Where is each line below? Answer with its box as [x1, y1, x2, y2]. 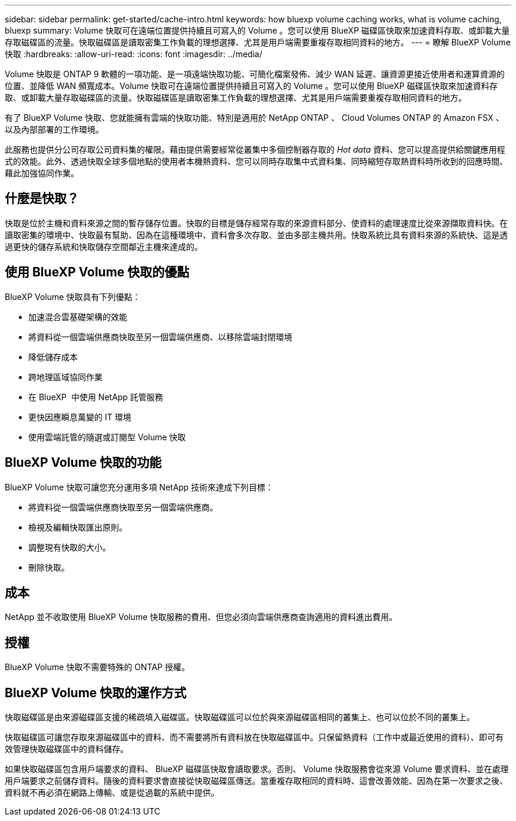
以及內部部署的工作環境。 [5, 124, 104, 134]
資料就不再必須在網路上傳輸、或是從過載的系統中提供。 [5, 787, 219, 798]
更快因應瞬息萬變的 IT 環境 [28, 411, 131, 422]
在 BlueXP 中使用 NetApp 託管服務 [28, 391, 163, 402]
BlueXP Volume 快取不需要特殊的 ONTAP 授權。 [5, 662, 190, 672]
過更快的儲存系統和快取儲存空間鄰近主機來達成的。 [5, 241, 203, 252]
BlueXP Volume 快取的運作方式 [5, 685, 187, 700]
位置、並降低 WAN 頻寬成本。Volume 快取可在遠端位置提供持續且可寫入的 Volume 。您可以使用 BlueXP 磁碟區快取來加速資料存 [5, 81, 498, 91]
